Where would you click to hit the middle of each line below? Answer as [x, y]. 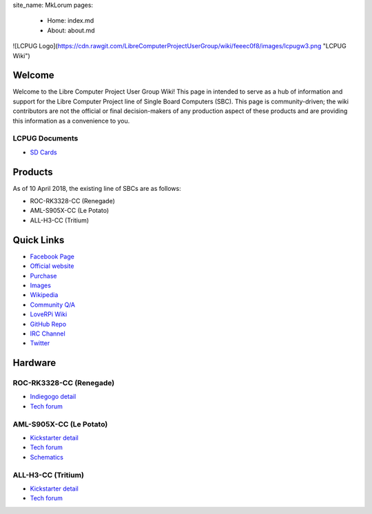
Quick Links [39, 240]
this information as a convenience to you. [71, 121]
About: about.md [71, 30]
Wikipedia [44, 295]
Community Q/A [53, 305]
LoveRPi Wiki [49, 314]
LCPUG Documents [45, 138]
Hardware [34, 363]
